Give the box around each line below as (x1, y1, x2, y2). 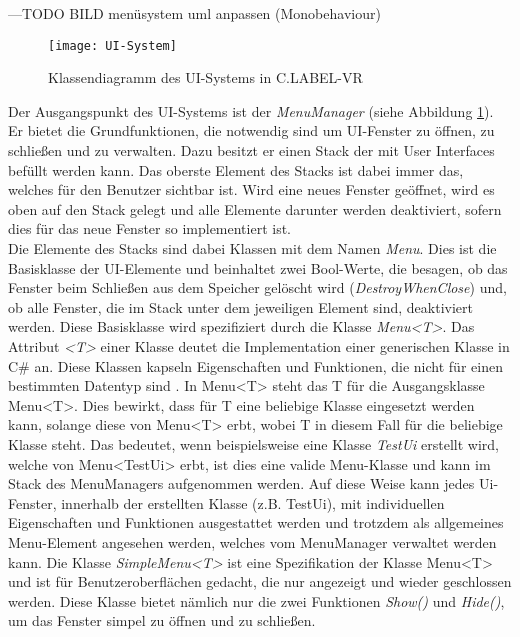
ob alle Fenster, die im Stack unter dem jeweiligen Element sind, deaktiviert (8, 296, 473, 317)
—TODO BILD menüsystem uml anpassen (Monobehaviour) (8, 3, 381, 23)
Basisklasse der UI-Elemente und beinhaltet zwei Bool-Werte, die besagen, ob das (8, 257, 508, 278)
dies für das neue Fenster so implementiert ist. (8, 218, 292, 239)
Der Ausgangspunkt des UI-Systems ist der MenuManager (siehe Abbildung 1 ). (8, 100, 494, 121)
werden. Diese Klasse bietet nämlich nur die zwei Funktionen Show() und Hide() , (8, 590, 505, 611)
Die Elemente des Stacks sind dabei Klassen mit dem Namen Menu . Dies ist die (8, 238, 497, 258)
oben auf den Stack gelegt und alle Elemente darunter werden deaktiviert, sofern (8, 198, 502, 219)
